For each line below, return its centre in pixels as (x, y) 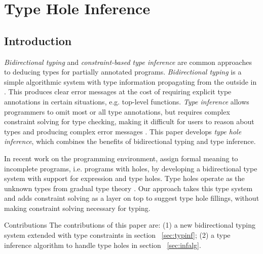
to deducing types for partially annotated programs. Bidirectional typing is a (123, 72)
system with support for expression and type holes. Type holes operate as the (124, 178)
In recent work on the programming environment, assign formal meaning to (121, 158)
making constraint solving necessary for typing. (77, 208)
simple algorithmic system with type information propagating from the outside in (130, 81)
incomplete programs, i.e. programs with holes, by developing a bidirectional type (131, 168)
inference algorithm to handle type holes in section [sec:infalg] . (103, 245)
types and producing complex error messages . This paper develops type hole (123, 131)
